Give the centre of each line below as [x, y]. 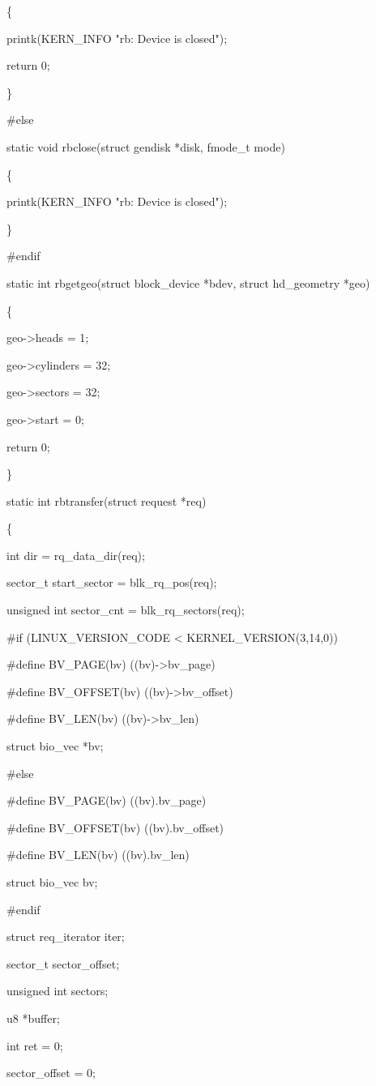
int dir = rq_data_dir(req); [76, 555]
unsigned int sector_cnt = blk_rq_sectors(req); [126, 610]
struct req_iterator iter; [66, 936]
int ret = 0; [35, 1045]
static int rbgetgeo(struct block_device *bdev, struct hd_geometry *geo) [188, 282]
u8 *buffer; [33, 1018]
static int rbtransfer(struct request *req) [107, 500]
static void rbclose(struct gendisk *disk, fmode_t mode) [146, 146]
